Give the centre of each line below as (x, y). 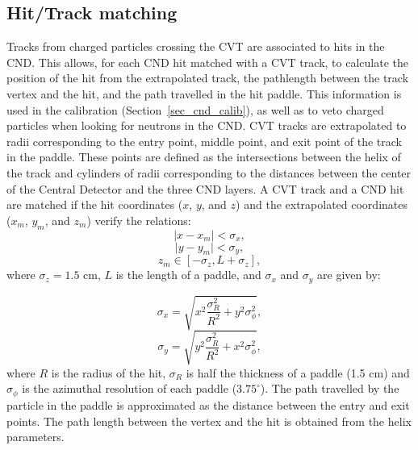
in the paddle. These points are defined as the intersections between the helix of (204, 157)
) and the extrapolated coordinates (322, 204)
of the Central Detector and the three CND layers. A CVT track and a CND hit (205, 188)
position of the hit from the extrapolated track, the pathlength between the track (208, 78)
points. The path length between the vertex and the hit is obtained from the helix (209, 421)
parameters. (36, 437)
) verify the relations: (139, 220)
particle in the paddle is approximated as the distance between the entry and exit (208, 404)
